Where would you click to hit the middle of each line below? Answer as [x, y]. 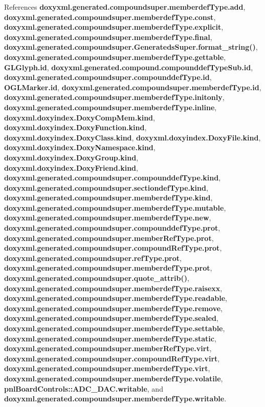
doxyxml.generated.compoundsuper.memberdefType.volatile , [114, 378]
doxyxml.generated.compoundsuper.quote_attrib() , [97, 278]
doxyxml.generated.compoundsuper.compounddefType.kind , [113, 178]
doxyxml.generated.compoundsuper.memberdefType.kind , [108, 198]
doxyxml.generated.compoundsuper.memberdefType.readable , [116, 298]
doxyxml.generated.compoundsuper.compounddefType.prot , [112, 228]
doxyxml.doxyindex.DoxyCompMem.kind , [80, 117]
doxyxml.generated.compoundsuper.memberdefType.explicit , [114, 27]
